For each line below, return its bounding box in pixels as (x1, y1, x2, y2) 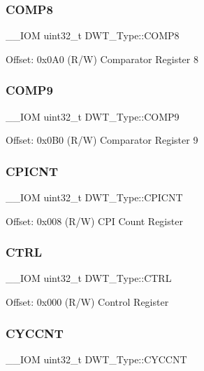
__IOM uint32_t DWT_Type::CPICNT (6, 190, 183, 205)
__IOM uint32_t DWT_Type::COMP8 (6, 28, 180, 43)
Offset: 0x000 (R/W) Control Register (6, 295, 169, 309)
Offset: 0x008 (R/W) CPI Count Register (6, 213, 183, 228)
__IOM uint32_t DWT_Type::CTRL (6, 271, 172, 285)
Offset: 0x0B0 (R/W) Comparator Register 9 (6, 133, 198, 147)
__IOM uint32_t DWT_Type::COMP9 (6, 109, 180, 123)
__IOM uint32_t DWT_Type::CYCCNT (6, 351, 187, 366)
